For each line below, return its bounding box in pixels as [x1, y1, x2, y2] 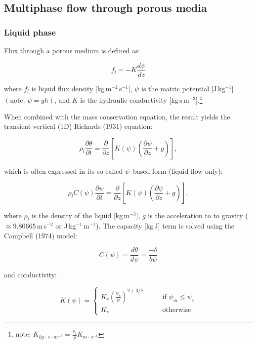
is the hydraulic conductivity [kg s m [80, 94, 189, 105]
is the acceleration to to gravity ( [148, 210, 248, 221]
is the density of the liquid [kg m [32, 210, 130, 221]
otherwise [162, 306, 191, 313]
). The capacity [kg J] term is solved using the [96, 221, 235, 231]
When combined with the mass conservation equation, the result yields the [4, 111, 230, 121]
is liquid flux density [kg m [31, 83, 112, 93]
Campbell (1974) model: [4, 230, 77, 240]
